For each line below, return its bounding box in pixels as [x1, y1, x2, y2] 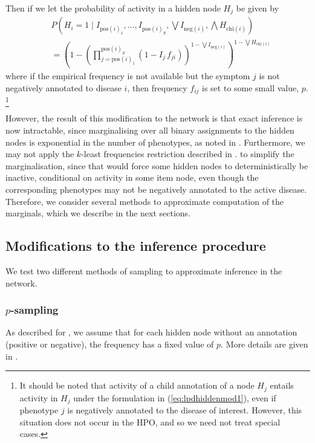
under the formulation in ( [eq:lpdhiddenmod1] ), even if [73, 391, 276, 404]
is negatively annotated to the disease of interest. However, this [67, 404, 302, 416]
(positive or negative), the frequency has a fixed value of [5, 338, 214, 350]
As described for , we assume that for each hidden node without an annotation [5, 326, 297, 338]
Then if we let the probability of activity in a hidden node [5, 2, 221, 14]
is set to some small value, [202, 81, 299, 94]
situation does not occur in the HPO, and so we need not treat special [19, 415, 281, 428]
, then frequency [127, 81, 187, 94]
